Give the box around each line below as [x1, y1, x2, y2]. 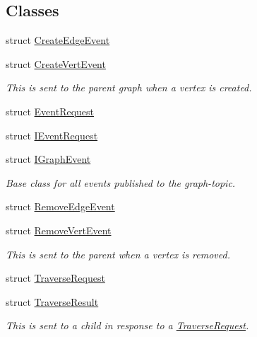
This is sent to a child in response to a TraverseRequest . [6, 318, 249, 333]
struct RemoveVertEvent [6, 222, 112, 237]
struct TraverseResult [6, 294, 99, 309]
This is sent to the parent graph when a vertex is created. [6, 80, 252, 95]
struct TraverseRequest [6, 270, 105, 285]
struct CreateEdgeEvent [6, 33, 110, 47]
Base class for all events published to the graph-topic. [6, 175, 236, 190]
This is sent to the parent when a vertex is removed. [6, 246, 230, 261]
